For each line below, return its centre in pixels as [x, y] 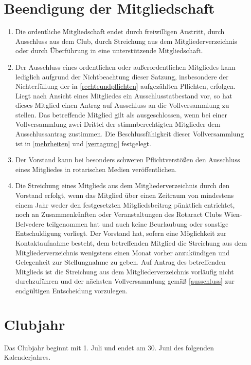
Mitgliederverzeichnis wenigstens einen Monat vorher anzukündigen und [123, 252]
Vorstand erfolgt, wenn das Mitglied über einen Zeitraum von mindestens [125, 195]
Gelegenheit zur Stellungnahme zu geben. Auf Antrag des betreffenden [120, 262]
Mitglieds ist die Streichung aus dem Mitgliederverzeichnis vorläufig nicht [125, 271]
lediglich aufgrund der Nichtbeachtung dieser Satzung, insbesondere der [122, 76]
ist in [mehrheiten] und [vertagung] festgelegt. [83, 143]
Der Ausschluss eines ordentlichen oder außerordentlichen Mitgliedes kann [125, 67]
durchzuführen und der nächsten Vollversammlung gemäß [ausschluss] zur [125, 281]
